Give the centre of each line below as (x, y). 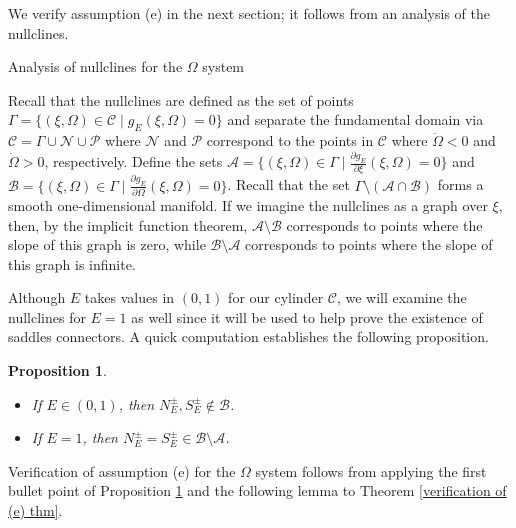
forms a (460, 184)
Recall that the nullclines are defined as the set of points (181, 99)
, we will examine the (401, 297)
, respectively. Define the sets (133, 161)
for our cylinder (276, 297)
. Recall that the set (288, 184)
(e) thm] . (35, 510)
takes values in (129, 297)
